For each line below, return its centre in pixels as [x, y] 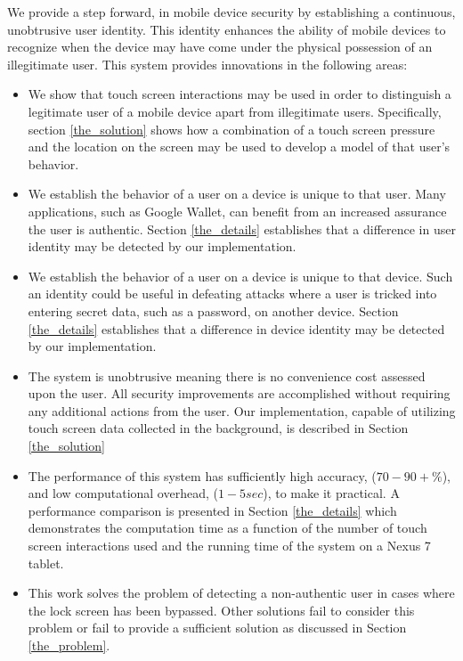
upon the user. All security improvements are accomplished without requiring [239, 393]
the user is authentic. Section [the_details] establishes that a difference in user [242, 228]
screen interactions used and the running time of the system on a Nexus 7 [229, 546]
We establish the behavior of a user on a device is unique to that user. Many [237, 194]
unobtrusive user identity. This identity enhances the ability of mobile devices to [227, 29]
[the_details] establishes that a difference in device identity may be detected [236, 328]
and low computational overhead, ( [123, 493]
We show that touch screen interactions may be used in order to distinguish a [240, 94]
